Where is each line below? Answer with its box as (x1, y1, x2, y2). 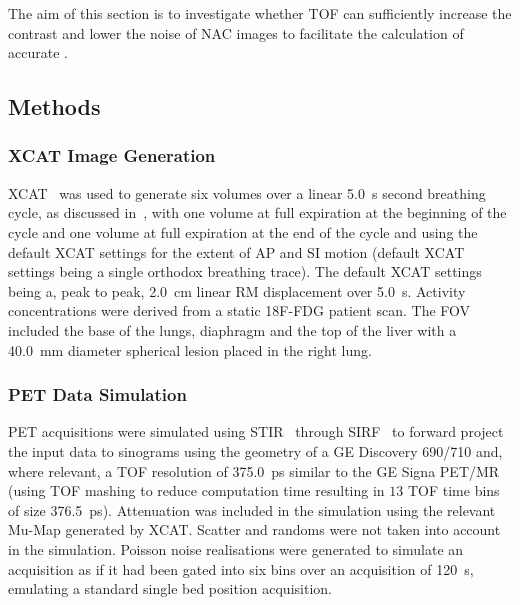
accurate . (8, 42, 68, 63)
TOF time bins (407, 480, 500, 501)
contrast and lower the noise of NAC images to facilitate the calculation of (8, 22, 464, 43)
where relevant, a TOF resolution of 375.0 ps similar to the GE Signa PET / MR (8, 460, 500, 481)
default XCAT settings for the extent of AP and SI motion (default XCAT (8, 241, 465, 262)
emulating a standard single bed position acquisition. (8, 578, 332, 599)
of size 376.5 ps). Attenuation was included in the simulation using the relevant (8, 499, 496, 520)
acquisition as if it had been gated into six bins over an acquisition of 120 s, (8, 558, 474, 579)
